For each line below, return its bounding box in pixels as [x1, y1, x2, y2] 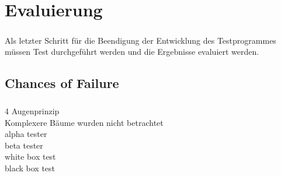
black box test [5, 162, 55, 174]
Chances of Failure [5, 74, 119, 92]
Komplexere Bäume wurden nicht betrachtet [5, 116, 164, 128]
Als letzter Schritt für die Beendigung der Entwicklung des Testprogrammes [5, 34, 276, 46]
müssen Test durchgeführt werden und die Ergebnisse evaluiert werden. [5, 45, 259, 58]
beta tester [5, 139, 43, 151]
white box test [5, 150, 56, 163]
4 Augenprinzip [5, 105, 60, 117]
